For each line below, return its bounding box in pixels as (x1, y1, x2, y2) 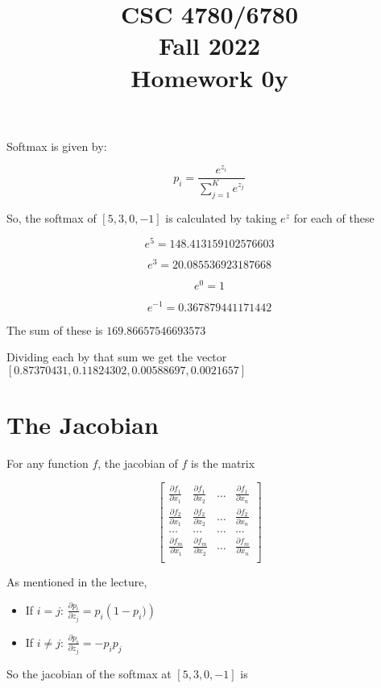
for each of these (293, 209, 375, 226)
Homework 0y (130, 60, 288, 94)
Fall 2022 (158, 29, 261, 62)
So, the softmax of (6, 209, 97, 226)
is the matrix (191, 454, 255, 471)
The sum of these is (6, 321, 103, 338)
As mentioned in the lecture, (6, 573, 147, 590)
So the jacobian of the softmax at (6, 665, 172, 682)
